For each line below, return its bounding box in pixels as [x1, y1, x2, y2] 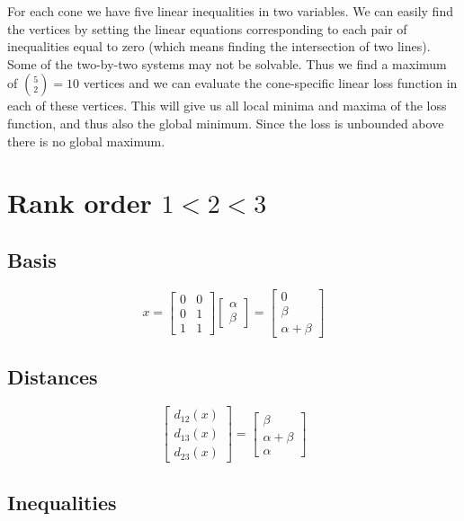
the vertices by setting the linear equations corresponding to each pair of [7, 19, 407, 38]
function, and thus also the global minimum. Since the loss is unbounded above [7, 113, 444, 132]
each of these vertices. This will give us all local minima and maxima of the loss [7, 96, 447, 115]
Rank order [7, 184, 152, 221]
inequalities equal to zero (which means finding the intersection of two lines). [7, 37, 431, 56]
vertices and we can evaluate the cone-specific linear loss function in [83, 74, 458, 93]
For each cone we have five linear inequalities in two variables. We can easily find [7, 2, 453, 20]
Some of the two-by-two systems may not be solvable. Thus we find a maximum [7, 54, 447, 73]
